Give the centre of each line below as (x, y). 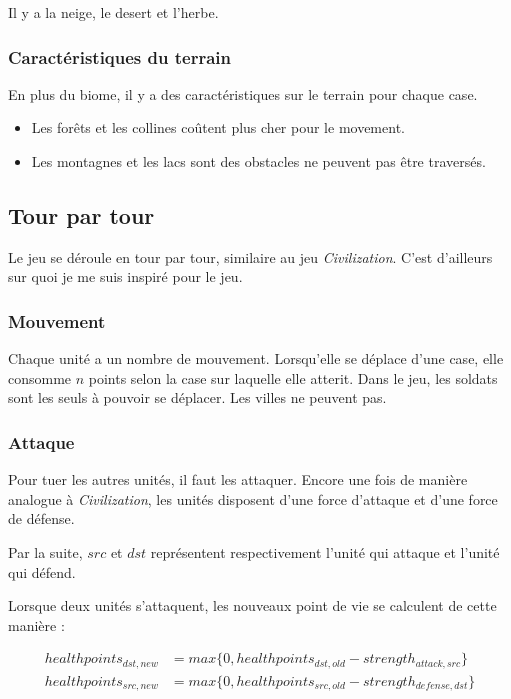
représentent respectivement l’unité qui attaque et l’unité (325, 551)
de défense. (41, 518)
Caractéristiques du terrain (119, 56)
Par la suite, (45, 551)
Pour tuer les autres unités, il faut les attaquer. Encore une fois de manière (238, 479)
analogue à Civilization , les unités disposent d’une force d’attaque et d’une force (253, 498)
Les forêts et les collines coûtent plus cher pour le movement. (218, 127)
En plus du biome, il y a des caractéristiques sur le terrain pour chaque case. (243, 93)
